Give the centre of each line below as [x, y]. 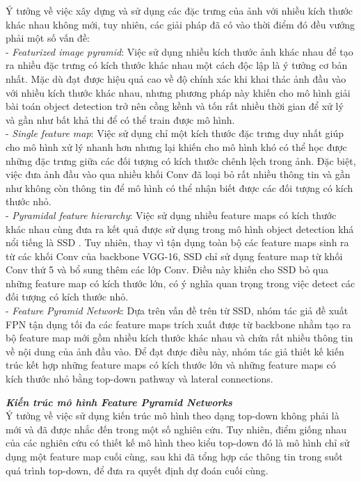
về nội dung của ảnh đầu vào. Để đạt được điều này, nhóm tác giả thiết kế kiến [175, 351]
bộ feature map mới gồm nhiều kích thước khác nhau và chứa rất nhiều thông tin [179, 338]
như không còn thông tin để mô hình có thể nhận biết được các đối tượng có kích [179, 187]
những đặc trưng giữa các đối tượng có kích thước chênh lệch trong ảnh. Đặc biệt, [181, 160]
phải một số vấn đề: [48, 38]
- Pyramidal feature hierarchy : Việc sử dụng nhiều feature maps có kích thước [171, 215]
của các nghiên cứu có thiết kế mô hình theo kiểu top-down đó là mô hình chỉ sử [178, 443]
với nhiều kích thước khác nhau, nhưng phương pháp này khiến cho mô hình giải [178, 92]
